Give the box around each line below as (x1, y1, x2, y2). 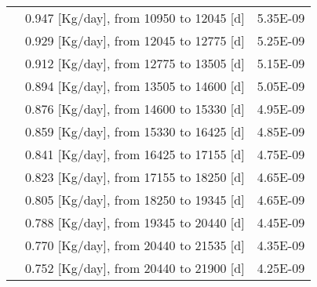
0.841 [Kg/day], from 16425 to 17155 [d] (25, 145, 245, 163)
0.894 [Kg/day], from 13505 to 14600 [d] (25, 77, 245, 95)
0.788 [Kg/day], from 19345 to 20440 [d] (25, 213, 245, 231)
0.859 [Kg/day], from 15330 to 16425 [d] (25, 122, 245, 140)
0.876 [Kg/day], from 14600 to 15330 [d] (25, 100, 245, 118)
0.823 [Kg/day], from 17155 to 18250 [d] (25, 168, 245, 186)
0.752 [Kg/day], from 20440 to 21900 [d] (25, 259, 245, 277)
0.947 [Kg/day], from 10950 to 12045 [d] (25, 9, 245, 27)
